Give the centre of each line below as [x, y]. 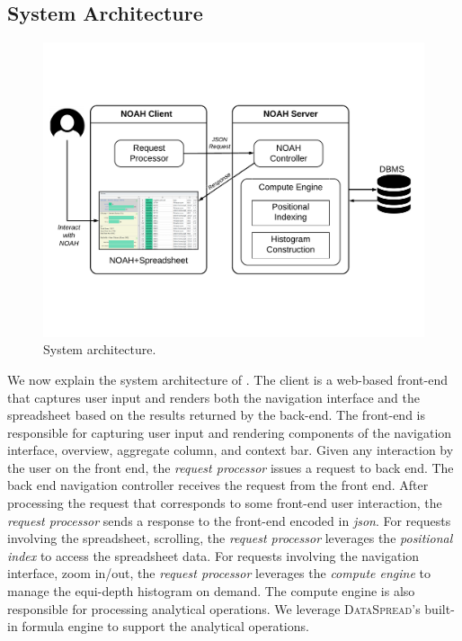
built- [440, 608]
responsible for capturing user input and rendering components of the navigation [230, 432]
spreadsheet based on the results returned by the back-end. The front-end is [216, 415]
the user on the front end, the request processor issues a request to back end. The [231, 467]
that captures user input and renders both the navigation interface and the [213, 397]
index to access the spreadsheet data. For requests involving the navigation [213, 555]
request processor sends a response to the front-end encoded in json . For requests [229, 520]
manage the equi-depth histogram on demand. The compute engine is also [211, 591]
